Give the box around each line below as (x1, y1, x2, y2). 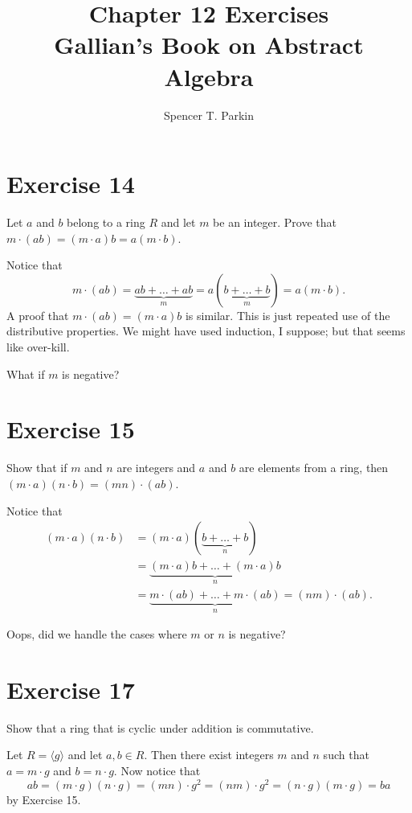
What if (6, 365, 45, 382)
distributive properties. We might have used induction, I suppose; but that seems (6, 322, 406, 339)
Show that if (6, 459, 67, 476)
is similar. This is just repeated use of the (185, 306, 390, 323)
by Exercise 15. (6, 790, 81, 807)
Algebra (164, 60, 254, 92)
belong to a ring (67, 214, 145, 231)
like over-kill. (6, 339, 70, 355)
